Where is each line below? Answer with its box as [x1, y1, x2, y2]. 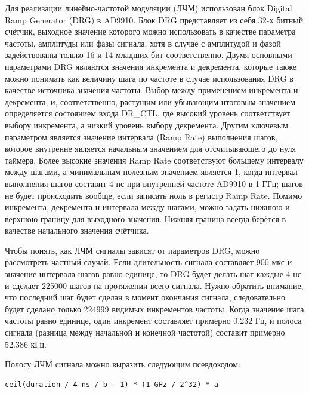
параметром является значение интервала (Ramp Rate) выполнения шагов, [5, 130, 278, 143]
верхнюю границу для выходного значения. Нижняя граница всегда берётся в [5, 212, 286, 225]
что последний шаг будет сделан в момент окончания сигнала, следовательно [5, 291, 286, 303]
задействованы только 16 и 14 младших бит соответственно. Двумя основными [5, 48, 292, 61]
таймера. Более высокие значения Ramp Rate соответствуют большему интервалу [5, 153, 304, 166]
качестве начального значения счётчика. [5, 224, 149, 237]
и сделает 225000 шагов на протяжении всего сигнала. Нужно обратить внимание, [5, 279, 304, 291]
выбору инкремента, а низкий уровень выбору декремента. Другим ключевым [5, 118, 288, 131]
